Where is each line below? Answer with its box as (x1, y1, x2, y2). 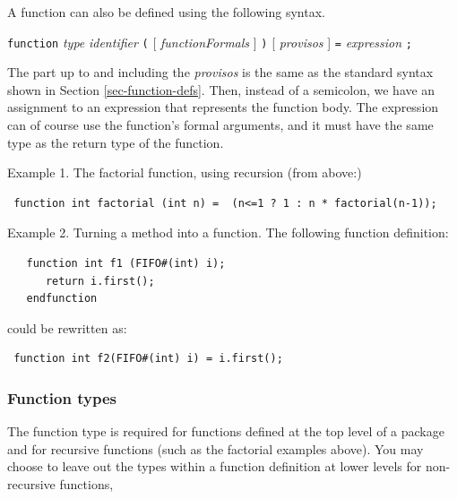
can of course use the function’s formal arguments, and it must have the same (7, 116, 434, 134)
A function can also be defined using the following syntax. (7, 3, 325, 21)
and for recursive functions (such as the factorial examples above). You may (7, 439, 424, 458)
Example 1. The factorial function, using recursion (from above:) (7, 163, 362, 182)
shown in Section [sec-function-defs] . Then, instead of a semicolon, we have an (7, 80, 435, 99)
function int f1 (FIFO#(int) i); (26, 257, 226, 270)
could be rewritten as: (7, 318, 127, 337)
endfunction (26, 292, 98, 305)
